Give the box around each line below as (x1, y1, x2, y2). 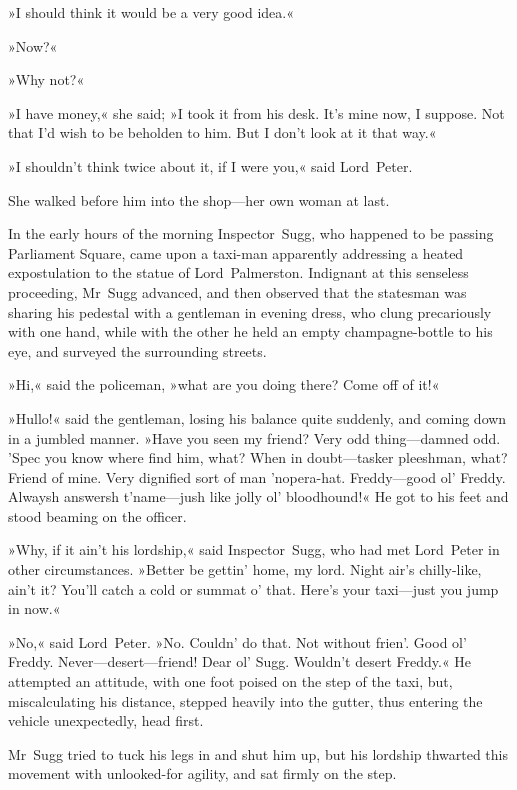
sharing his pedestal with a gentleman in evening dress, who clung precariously (8, 301, 492, 322)
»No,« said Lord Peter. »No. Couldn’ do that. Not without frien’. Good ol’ (8, 631, 467, 652)
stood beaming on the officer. (8, 505, 187, 526)
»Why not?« (8, 69, 85, 90)
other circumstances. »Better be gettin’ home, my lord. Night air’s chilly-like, (8, 559, 482, 580)
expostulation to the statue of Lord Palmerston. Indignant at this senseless (8, 262, 469, 283)
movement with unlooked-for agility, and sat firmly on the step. (8, 763, 397, 784)
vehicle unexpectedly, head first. (8, 710, 204, 731)
